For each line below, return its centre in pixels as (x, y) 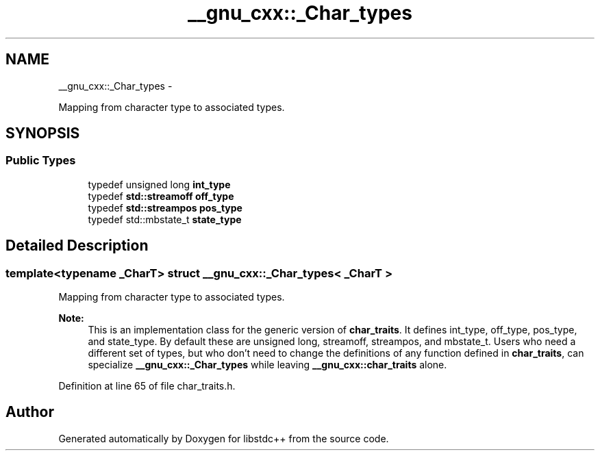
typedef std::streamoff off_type (161, 196)
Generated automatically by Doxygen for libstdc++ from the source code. (224, 438)
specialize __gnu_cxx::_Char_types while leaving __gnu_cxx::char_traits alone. (267, 365)
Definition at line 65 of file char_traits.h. (147, 386)
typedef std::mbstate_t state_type (165, 219)
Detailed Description (77, 246)
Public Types (41, 161)
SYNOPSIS (43, 134)
